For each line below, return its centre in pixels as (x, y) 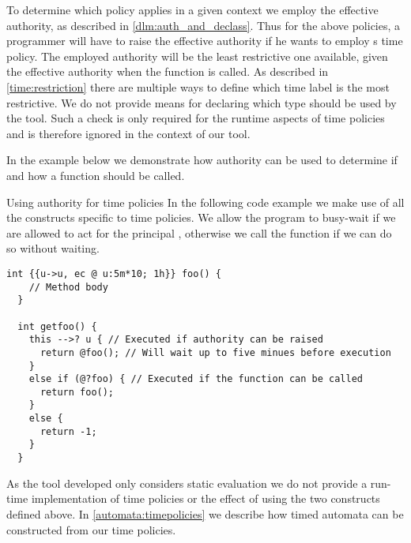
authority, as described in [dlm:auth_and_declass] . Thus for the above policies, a (204, 25)
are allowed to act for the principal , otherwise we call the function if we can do (199, 232)
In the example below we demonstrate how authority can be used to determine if (202, 160)
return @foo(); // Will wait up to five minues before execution (215, 352)
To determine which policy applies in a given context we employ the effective (192, 9)
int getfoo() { (57, 326)
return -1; (68, 431)
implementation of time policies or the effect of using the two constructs (205, 498)
